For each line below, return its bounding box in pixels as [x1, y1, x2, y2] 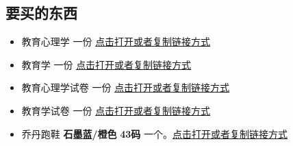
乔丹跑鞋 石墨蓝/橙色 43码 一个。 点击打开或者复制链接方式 [21, 126, 288, 141]
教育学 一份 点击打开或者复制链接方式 [21, 57, 192, 71]
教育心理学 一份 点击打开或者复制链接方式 [21, 34, 211, 49]
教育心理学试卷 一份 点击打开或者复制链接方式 [21, 80, 230, 95]
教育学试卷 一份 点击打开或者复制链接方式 [21, 103, 211, 117]
